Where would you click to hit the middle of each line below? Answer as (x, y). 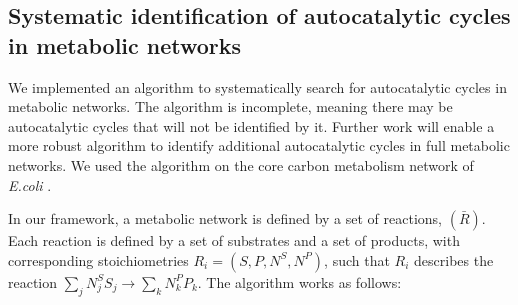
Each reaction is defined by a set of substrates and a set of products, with (234, 240)
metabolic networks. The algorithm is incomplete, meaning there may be (230, 106)
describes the (454, 259)
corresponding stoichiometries (98, 259)
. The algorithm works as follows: (299, 281)
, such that (357, 259)
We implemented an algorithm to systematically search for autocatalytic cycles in (257, 86)
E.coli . (30, 184)
